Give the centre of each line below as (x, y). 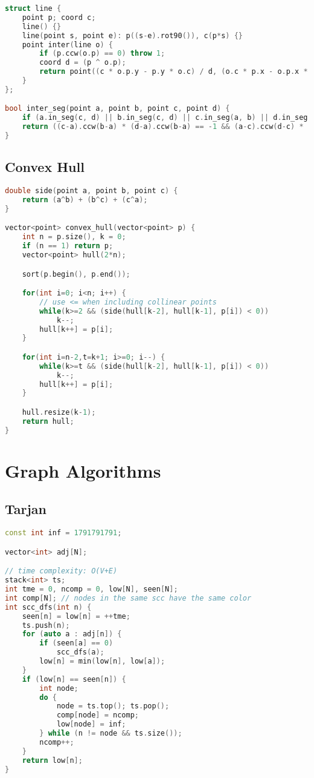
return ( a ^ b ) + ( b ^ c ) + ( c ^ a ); (85, 199)
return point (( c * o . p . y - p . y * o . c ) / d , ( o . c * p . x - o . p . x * (174, 72)
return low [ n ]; (52, 760)
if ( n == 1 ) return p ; (68, 246)
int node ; (59, 688)
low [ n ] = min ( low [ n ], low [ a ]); (102, 661)
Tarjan (26, 509)
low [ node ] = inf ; (91, 724)
